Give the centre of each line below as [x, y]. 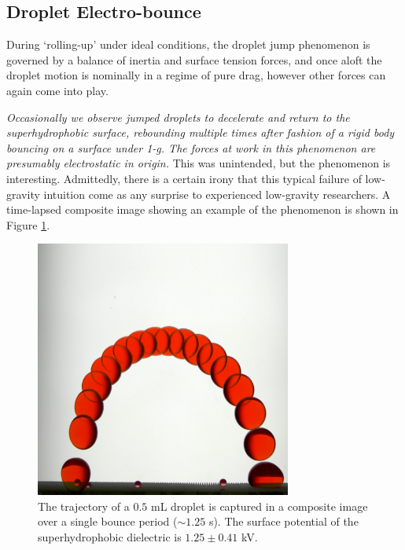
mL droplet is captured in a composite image [259, 506]
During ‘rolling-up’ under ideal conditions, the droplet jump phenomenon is [188, 44]
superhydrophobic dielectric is [110, 536]
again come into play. [57, 90]
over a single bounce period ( [108, 521]
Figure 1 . [28, 224]
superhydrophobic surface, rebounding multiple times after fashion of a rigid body [201, 132]
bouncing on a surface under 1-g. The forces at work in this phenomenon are [191, 147]
